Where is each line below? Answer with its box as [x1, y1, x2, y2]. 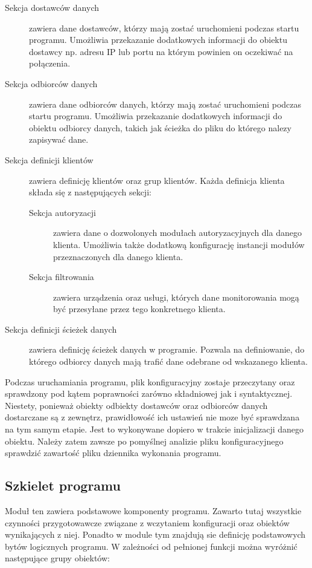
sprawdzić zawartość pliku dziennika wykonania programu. [5, 446, 221, 459]
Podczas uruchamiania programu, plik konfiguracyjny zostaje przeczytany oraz [5, 375, 295, 388]
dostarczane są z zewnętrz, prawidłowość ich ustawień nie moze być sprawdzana [5, 411, 300, 423]
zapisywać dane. [29, 133, 89, 146]
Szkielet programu [5, 476, 121, 495]
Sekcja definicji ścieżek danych [5, 322, 117, 335]
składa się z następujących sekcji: [29, 186, 151, 198]
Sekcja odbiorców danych [5, 77, 98, 90]
